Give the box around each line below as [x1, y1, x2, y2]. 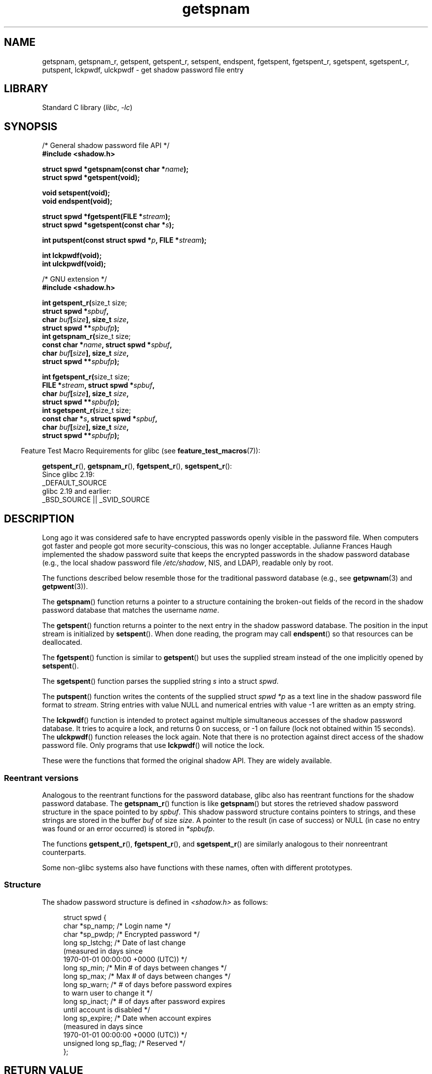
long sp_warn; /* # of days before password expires [63, 980, 232, 989]
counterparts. [42, 848, 86, 856]
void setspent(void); [42, 188, 110, 197]
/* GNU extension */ [42, 275, 107, 284]
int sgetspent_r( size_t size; [42, 406, 131, 415]
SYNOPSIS [4, 120, 58, 133]
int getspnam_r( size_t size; [42, 332, 131, 341]
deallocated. [42, 638, 82, 647]
